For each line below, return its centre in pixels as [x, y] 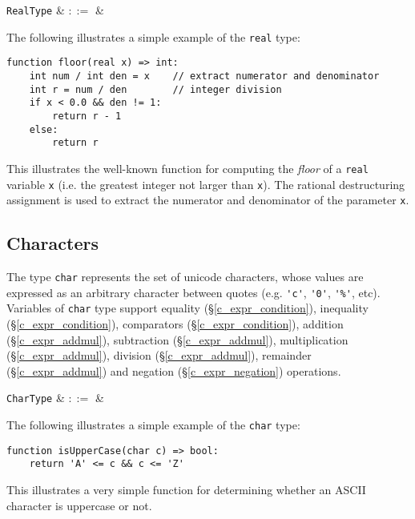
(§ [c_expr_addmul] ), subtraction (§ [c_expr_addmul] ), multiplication [177, 339]
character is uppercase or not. [79, 505]
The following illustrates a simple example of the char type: [153, 425]
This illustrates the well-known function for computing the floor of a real [187, 168]
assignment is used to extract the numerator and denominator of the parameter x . [208, 200]
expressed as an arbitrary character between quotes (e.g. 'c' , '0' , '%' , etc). [193, 292]
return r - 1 [87, 116]
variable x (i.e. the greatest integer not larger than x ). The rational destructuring [206, 184]
